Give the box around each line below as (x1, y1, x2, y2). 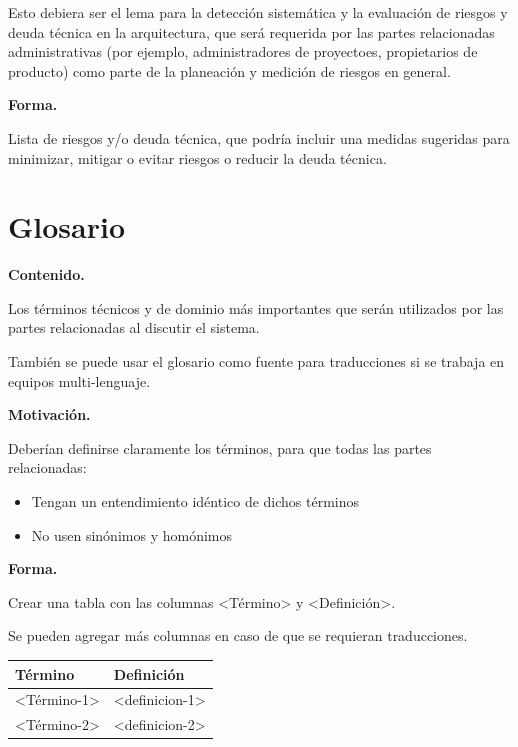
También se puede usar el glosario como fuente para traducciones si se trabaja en (8, 351, 505, 372)
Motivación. (8, 404, 91, 425)
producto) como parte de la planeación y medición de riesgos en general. (8, 60, 451, 81)
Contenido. (8, 264, 85, 285)
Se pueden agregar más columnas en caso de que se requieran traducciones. (8, 625, 468, 646)
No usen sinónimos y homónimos (31, 524, 232, 545)
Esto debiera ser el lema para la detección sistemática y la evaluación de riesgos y (8, 2, 508, 22)
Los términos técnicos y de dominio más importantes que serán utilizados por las (8, 297, 504, 318)
